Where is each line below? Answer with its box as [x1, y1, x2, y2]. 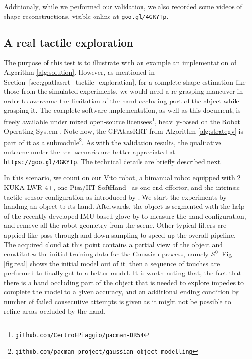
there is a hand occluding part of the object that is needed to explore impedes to [4, 277, 244, 287]
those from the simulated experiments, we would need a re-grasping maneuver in [4, 86, 243, 96]
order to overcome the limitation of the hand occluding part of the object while [4, 95, 239, 105]
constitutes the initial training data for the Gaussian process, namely [4, 249, 209, 259]
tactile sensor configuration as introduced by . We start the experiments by [4, 191, 227, 202]
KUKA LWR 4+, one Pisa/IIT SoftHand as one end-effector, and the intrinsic [4, 182, 240, 192]
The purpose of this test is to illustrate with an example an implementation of [4, 57, 236, 68]
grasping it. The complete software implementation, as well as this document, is [4, 105, 241, 115]
